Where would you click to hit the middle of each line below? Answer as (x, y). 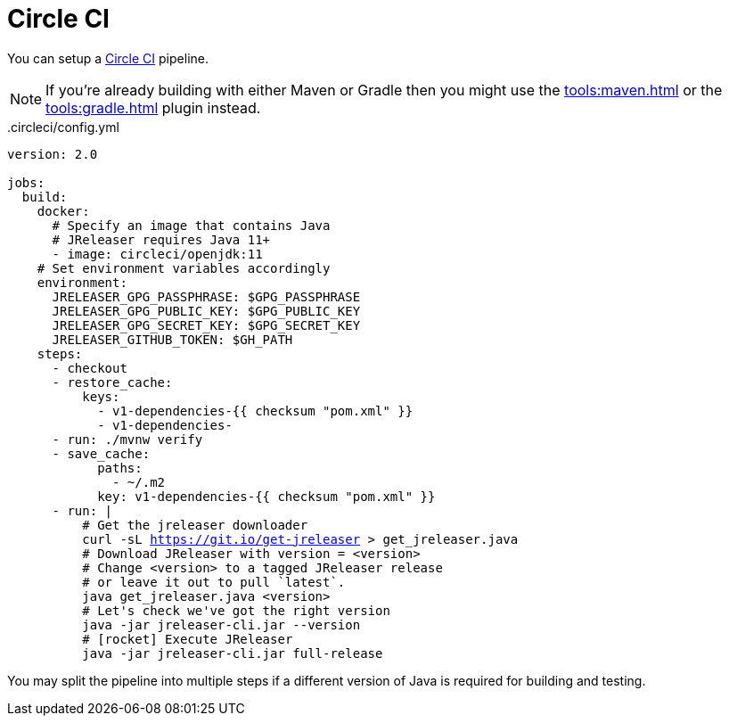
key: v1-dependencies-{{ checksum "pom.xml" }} (266, 496)
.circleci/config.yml (63, 127)
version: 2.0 (53, 154)
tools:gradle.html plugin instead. (153, 107)
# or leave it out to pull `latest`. (214, 582)
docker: (63, 211)
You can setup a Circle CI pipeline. (108, 58)
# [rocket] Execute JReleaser (188, 639)
